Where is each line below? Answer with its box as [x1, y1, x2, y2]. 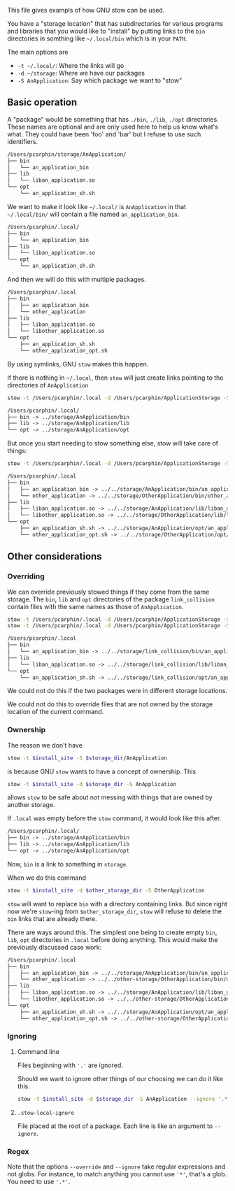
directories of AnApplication [7, 380, 89, 389]
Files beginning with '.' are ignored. [17, 1061, 124, 1069]
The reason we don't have [7, 741, 83, 749]
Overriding [7, 571, 45, 581]
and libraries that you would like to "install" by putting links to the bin [7, 27, 206, 35]
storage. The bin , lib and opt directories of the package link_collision [7, 594, 215, 604]
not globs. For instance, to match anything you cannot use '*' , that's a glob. [7, 1170, 227, 1178]
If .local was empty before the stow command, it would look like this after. [7, 814, 222, 822]
